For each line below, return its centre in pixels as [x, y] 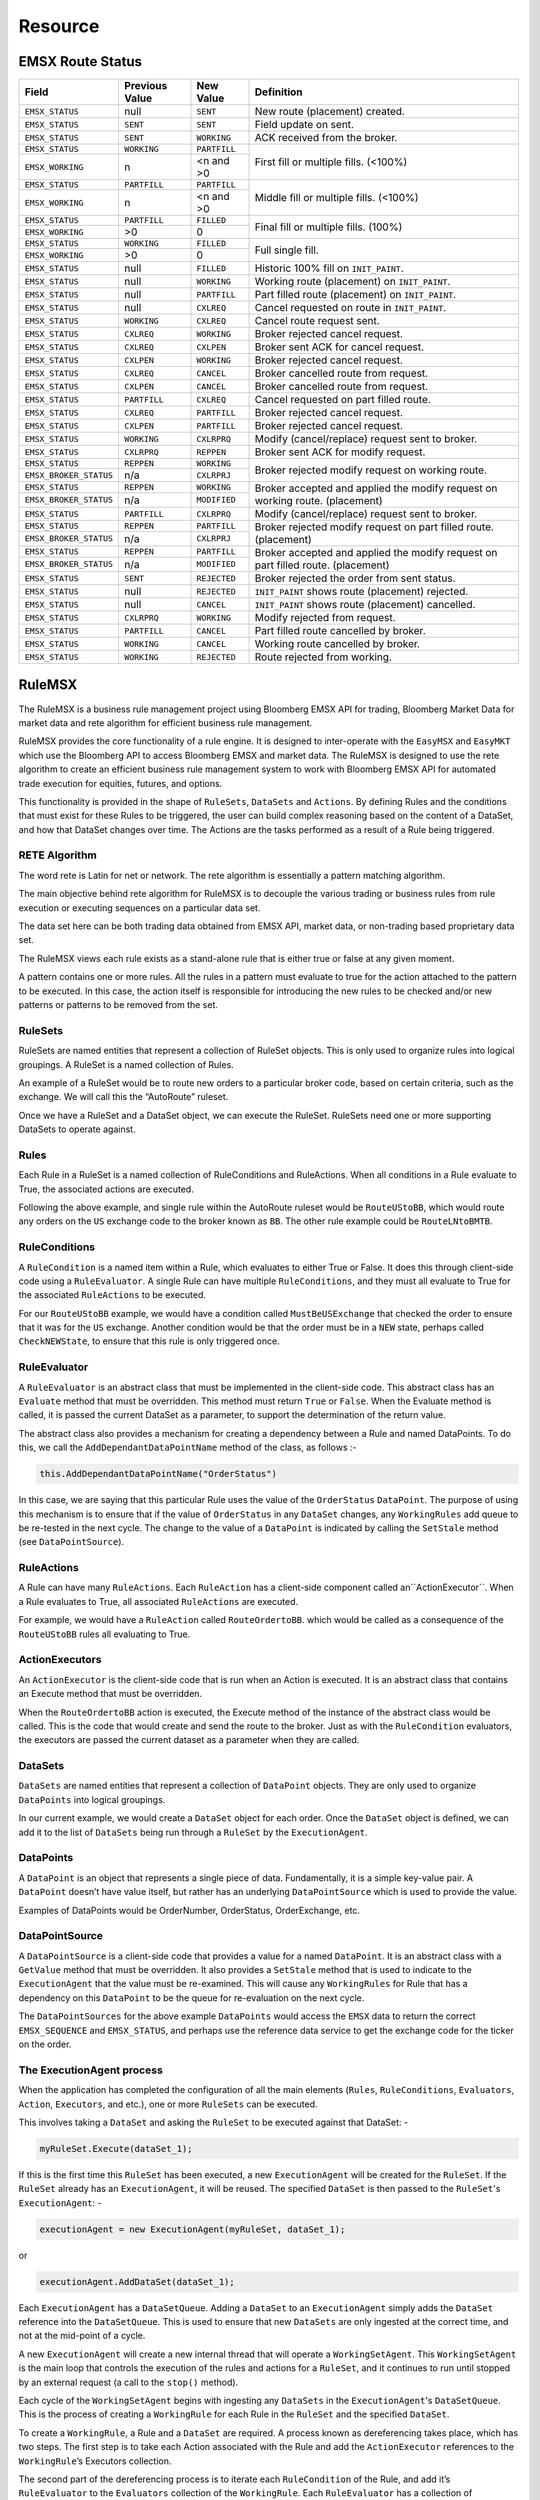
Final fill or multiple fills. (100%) [328, 227]
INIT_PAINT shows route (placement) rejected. [361, 592]
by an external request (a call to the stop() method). [128, 2382]
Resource [59, 26]
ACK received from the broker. [326, 138]
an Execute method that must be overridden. [110, 1694]
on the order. [45, 2044]
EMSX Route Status [80, 61]
